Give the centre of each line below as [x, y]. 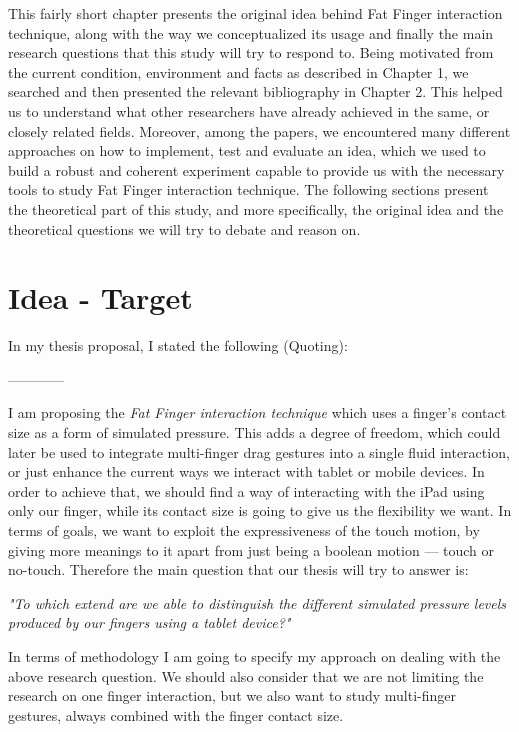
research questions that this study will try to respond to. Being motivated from [251, 52]
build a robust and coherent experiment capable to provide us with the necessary [256, 169]
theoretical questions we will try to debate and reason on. [184, 228]
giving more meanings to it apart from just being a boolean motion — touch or [251, 549]
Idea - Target [100, 297]
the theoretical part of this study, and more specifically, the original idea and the [256, 208]
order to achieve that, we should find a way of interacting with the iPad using [246, 490]
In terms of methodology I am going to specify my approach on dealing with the [254, 655]
